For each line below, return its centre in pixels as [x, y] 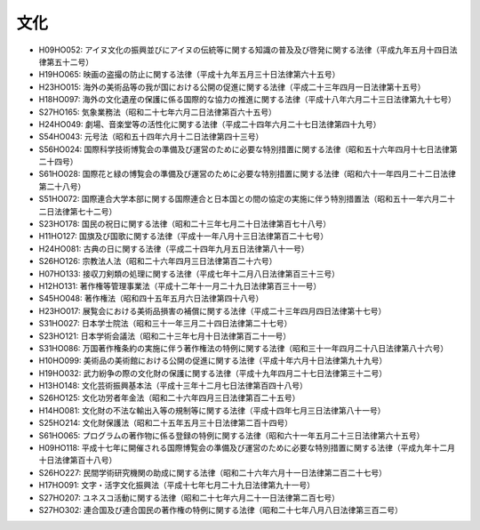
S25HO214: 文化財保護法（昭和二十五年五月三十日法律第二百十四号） [166, 423]
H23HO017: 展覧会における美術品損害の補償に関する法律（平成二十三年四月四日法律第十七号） [212, 310]
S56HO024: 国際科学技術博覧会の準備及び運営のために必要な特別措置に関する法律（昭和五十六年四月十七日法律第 [248, 149]
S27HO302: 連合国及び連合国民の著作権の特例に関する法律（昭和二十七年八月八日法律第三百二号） [221, 510]
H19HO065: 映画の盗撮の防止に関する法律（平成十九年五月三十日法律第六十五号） [189, 75]
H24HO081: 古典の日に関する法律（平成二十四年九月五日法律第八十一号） [174, 248]
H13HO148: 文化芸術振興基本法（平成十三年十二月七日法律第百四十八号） [173, 386]
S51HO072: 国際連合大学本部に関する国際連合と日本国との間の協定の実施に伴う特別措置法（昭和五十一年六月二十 [247, 199]
